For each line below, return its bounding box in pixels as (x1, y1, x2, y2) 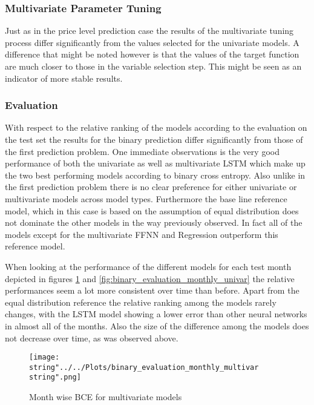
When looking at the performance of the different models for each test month (5, 260, 292, 272)
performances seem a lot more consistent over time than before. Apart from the (5, 284, 299, 297)
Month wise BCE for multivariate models (29, 390, 182, 403)
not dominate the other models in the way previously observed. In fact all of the (5, 216, 303, 229)
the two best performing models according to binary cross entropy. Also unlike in (5, 168, 306, 181)
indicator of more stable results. (5, 71, 123, 84)
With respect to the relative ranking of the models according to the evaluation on (5, 121, 307, 134)
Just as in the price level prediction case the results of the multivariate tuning (5, 24, 294, 37)
